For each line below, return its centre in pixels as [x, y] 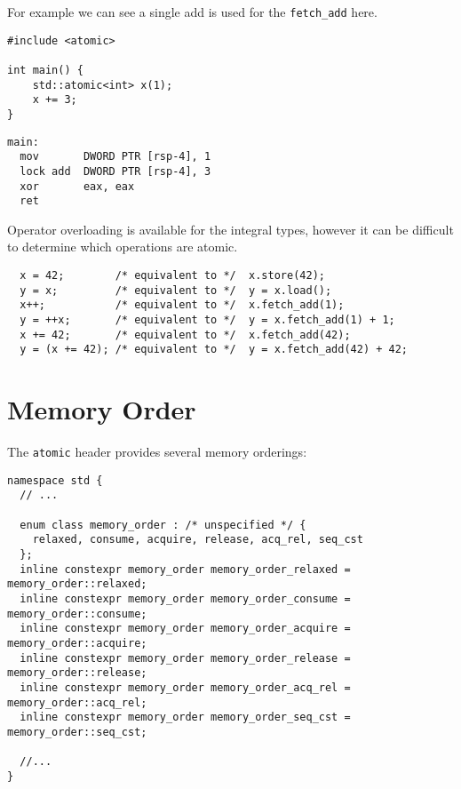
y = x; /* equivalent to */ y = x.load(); [176, 290]
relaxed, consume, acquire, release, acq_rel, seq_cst [198, 540]
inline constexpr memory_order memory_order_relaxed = [185, 569]
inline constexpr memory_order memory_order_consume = [185, 599]
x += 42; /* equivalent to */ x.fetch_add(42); [185, 335]
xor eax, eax [77, 186]
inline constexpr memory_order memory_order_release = [185, 658]
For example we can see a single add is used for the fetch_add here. [192, 12]
